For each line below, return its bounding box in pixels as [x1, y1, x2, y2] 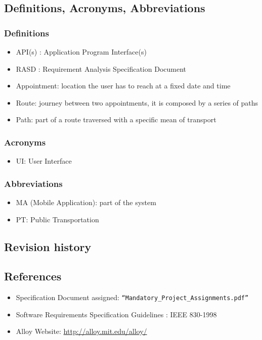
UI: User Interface [16, 156, 72, 166]
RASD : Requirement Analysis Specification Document [16, 63, 186, 74]
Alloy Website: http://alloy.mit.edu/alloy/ [16, 326, 147, 336]
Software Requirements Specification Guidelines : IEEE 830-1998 [16, 309, 217, 319]
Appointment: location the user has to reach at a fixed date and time [16, 80, 231, 91]
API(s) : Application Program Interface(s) [16, 46, 147, 57]
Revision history [4, 238, 92, 254]
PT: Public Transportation [16, 214, 99, 224]
